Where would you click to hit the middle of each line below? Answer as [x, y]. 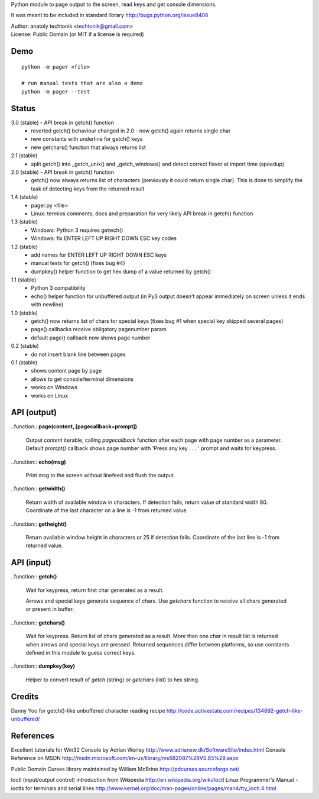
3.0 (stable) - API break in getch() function [63, 122]
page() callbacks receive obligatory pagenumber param [99, 329]
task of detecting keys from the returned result [88, 189]
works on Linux [50, 396]
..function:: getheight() [39, 524]
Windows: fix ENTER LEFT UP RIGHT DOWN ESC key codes [104, 238]
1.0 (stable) [25, 313]
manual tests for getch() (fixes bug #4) [78, 263]
